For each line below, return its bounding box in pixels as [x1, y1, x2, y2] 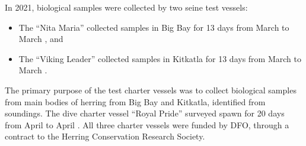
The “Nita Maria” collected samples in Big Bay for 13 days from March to [18, 21, 289, 33]
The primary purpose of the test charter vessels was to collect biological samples [5, 83, 297, 96]
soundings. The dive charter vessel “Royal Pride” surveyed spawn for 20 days [5, 107, 285, 119]
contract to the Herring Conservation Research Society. [5, 130, 205, 142]
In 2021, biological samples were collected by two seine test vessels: [5, 1, 248, 13]
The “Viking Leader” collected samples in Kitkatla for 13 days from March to [18, 52, 301, 64]
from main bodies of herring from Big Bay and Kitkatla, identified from [5, 95, 266, 108]
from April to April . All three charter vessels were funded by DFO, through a [5, 118, 289, 131]
